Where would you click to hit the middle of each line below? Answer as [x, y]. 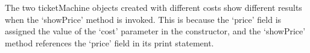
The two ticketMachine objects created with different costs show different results [153, 7]
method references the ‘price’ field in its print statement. [109, 42]
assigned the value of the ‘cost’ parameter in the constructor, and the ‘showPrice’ [155, 31]
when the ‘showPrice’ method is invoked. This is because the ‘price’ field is [143, 19]
